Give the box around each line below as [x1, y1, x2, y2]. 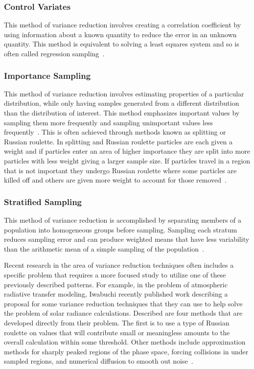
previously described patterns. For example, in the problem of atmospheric [4, 279, 228, 289]
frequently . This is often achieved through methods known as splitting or [4, 127, 226, 137]
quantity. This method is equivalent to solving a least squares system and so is [4, 39, 239, 49]
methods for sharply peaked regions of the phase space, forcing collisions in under [4, 346, 249, 356]
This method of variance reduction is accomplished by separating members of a [4, 214, 242, 225]
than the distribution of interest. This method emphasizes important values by [4, 108, 240, 117]
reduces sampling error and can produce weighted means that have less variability [4, 234, 250, 244]
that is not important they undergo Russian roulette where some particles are [4, 165, 237, 175]
